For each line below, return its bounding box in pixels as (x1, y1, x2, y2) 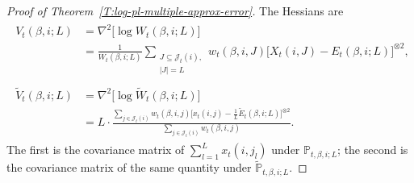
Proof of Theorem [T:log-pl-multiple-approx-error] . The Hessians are (6, 2, 344, 19)
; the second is (337, 141, 408, 158)
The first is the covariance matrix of (6, 141, 185, 158)
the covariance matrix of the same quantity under (6, 159, 252, 176)
